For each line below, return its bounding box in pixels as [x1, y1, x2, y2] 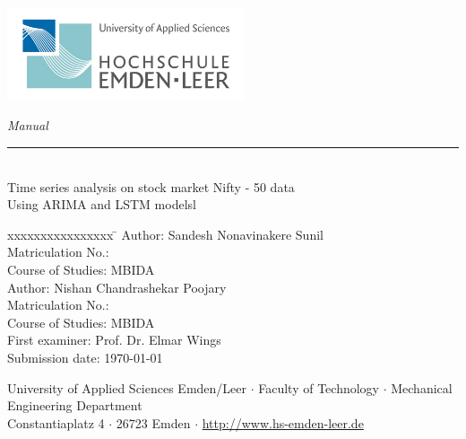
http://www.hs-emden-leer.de [202, 413, 364, 432]
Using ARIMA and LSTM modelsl [7, 195, 196, 214]
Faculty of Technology [258, 378, 380, 397]
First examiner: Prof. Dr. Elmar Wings [7, 330, 221, 349]
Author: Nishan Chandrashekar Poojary [7, 277, 227, 296]
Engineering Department [7, 396, 142, 415]
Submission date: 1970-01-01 [7, 347, 163, 366]
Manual [7, 116, 48, 135]
